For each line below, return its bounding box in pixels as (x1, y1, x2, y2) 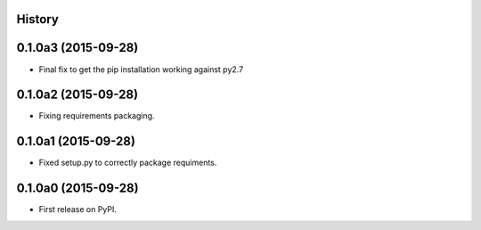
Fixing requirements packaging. (38, 111, 155, 121)
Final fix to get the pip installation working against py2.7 (38, 63, 244, 75)
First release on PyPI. (38, 204, 118, 215)
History (16, 12, 60, 27)
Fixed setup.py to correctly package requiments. (38, 157, 217, 168)
